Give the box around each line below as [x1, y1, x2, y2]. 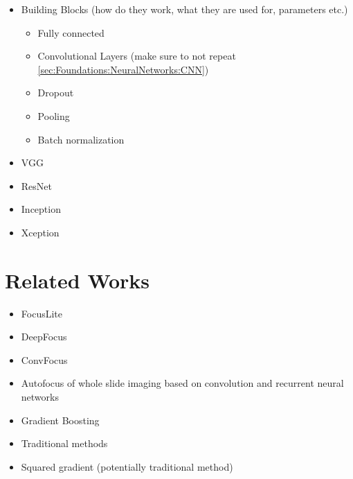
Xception [21, 225, 60, 239]
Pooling [37, 108, 70, 123]
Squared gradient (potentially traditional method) [21, 459, 233, 473]
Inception [21, 202, 61, 216]
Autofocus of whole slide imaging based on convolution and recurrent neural [21, 376, 344, 390]
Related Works [5, 265, 150, 294]
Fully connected [37, 25, 105, 40]
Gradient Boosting [21, 412, 100, 427]
